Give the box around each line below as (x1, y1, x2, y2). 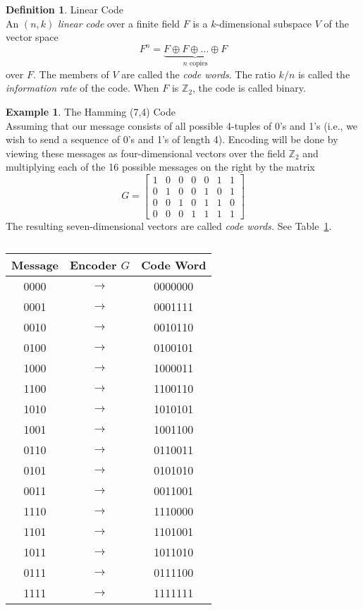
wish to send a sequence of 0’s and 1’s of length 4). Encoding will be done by (6, 132, 338, 147)
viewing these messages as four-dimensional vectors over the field (6, 145, 285, 160)
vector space (6, 30, 59, 44)
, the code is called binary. (192, 80, 306, 95)
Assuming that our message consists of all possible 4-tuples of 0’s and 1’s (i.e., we (6, 118, 358, 133)
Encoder (70, 256, 117, 273)
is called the (297, 66, 350, 81)
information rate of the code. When (6, 80, 159, 95)
